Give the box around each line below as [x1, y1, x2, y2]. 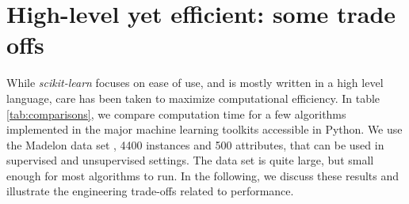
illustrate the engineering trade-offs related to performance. [6, 183, 294, 199]
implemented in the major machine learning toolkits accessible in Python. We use [6, 121, 403, 138]
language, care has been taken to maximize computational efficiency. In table [6, 89, 380, 106]
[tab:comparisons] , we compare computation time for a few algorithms [6, 105, 346, 122]
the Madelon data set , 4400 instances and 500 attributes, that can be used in [6, 136, 384, 153]
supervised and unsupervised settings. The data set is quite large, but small [6, 152, 374, 168]
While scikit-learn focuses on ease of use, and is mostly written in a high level [6, 74, 384, 91]
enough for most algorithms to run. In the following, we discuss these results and [6, 167, 399, 183]
